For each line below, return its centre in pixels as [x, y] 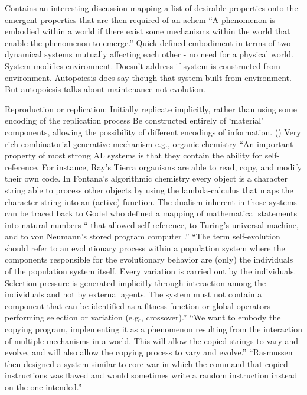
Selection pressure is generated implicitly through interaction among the [135, 282]
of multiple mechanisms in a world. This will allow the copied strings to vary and [152, 340]
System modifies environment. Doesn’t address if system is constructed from [143, 65]
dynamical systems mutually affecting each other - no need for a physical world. [149, 54]
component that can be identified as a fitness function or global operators [138, 305]
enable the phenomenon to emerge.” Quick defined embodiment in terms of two [148, 42]
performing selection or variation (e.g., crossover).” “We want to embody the [143, 317]
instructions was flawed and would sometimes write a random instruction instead [151, 375]
